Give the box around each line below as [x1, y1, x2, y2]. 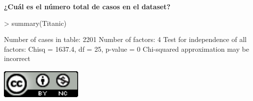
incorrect [4, 53, 30, 63]
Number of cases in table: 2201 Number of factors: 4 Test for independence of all [4, 34, 247, 44]
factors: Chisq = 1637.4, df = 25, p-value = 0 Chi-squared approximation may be [4, 43, 249, 54]
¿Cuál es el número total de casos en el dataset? [4, 1, 170, 11]
